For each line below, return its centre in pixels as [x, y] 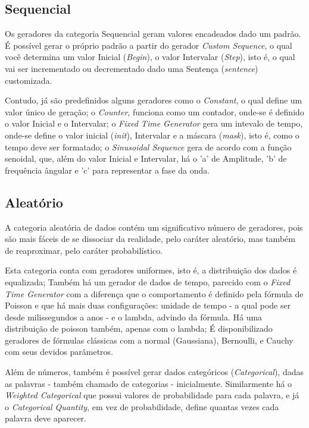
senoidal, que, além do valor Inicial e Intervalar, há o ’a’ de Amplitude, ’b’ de [146, 158]
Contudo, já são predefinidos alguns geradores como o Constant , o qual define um [154, 100]
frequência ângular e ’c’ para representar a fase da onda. [107, 170]
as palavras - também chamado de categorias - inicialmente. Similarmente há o [149, 383]
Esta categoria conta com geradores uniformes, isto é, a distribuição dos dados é [151, 270]
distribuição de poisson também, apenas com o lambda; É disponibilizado [139, 328]
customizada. [29, 80]
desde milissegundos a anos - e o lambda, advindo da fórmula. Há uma [134, 317]
